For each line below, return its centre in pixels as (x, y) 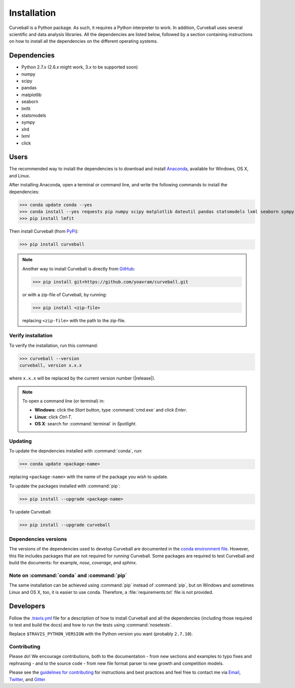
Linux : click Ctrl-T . (53, 417)
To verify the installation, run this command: (54, 345)
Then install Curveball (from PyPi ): (44, 231)
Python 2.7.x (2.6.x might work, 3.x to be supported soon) (80, 67)
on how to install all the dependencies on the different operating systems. (84, 41)
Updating (20, 441)
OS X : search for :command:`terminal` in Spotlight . (86, 424)
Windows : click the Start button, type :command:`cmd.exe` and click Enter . (111, 410)
